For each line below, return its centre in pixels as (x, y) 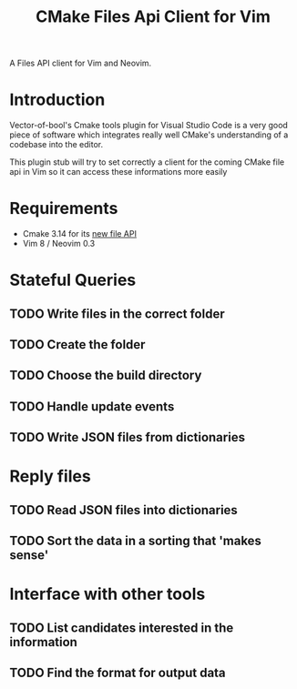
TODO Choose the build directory (106, 375)
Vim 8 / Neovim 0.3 (59, 244)
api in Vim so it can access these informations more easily (118, 172)
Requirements (64, 209)
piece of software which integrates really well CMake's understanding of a (149, 135)
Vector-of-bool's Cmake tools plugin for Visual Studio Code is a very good (149, 126)
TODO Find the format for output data (118, 673)
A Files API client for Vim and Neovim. (81, 63)
